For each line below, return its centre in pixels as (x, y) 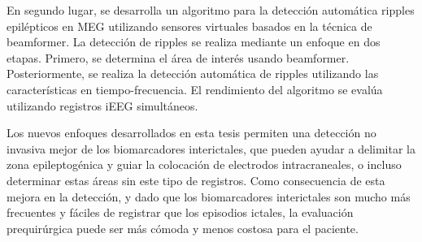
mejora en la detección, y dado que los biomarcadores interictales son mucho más (209, 196)
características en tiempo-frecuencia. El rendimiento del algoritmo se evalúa (195, 89)
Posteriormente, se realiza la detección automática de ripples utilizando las (193, 73)
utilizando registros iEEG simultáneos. (102, 105)
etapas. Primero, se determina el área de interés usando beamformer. (178, 57)
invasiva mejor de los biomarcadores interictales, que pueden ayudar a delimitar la (211, 148)
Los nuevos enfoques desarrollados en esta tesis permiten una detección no (191, 133)
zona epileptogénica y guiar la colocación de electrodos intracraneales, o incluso (204, 164)
